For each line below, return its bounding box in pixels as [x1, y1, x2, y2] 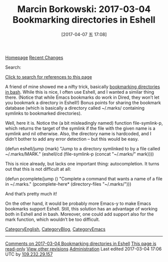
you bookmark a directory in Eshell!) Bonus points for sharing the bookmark [5, 99, 161, 106]
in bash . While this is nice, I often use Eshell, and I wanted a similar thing [5, 89, 154, 95]
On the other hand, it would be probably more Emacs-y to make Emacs [5, 200, 151, 206]
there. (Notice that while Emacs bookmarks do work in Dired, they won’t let [5, 94, 159, 100]
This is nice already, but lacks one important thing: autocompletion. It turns [5, 160, 159, 166]
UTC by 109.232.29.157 [5, 251, 53, 257]
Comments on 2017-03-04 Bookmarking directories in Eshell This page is [5, 240, 156, 246]
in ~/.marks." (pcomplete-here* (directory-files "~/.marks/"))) [5, 181, 131, 187]
